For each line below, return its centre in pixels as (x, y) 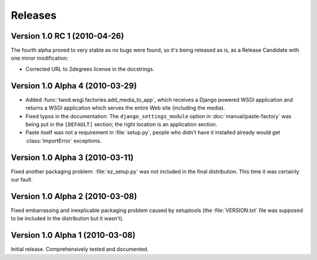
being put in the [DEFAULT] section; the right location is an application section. (121, 124)
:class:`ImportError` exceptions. (64, 141)
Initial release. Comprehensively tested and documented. (80, 249)
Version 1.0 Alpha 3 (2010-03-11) (72, 157)
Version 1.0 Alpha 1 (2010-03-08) (73, 235)
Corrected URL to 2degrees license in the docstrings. (90, 69)
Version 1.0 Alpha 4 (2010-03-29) (74, 86)
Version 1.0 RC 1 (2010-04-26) (68, 36)
